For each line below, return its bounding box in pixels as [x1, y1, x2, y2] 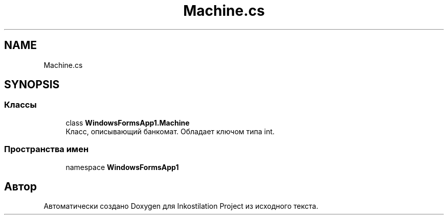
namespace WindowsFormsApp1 [65, 162, 179, 172]
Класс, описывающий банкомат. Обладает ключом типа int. [65, 127, 275, 136]
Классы [4, 100, 37, 110]
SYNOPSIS [4, 78, 60, 91]
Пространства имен [4, 144, 89, 155]
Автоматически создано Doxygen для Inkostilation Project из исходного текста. [43, 202, 319, 211]
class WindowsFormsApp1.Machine [65, 118, 190, 127]
